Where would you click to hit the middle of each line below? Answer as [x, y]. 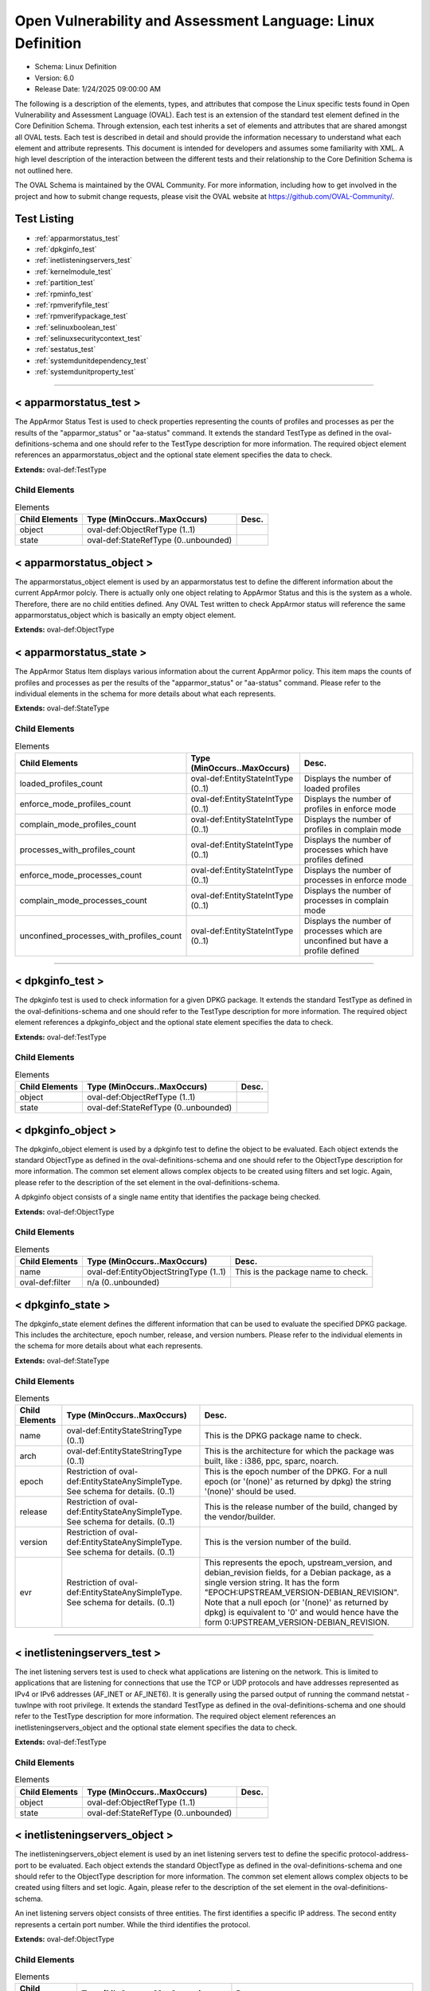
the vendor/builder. [240, 1517]
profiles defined [334, 859]
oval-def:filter [45, 1282]
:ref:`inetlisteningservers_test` [84, 260]
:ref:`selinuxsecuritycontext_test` [88, 338]
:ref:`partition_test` [65, 283]
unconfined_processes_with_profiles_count [101, 936]
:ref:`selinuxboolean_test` [76, 327]
